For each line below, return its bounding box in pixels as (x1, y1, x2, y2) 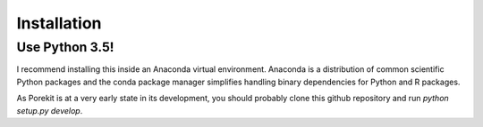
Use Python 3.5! (16, 39, 114, 55)
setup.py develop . (16, 105, 83, 115)
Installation (16, 13, 102, 33)
